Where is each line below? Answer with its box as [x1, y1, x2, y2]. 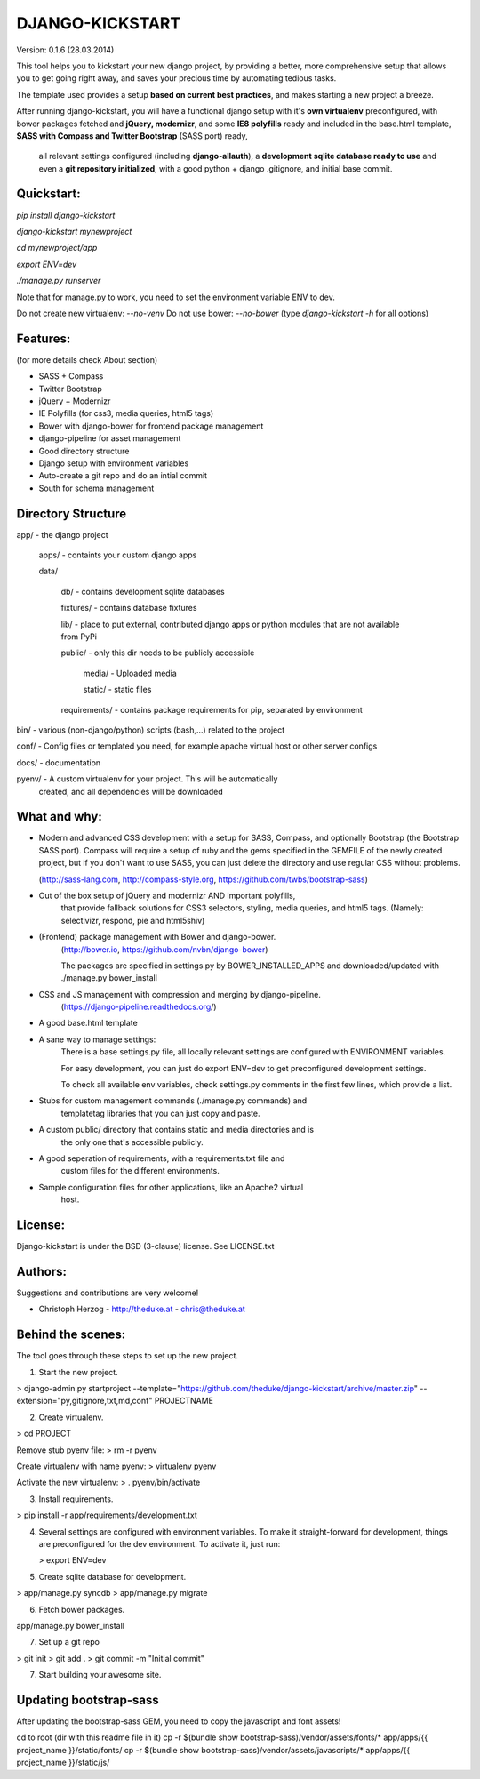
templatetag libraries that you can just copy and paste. [60, 1108, 261, 1118]
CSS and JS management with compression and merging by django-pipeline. [38, 989, 322, 999]
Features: [16, 331, 71, 346]
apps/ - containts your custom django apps [38, 549, 197, 560]
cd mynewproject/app [16, 243, 98, 253]
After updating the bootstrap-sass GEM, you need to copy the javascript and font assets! [16, 1716, 341, 1727]
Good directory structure [38, 445, 130, 456]
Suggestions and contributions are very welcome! [16, 1287, 199, 1298]
